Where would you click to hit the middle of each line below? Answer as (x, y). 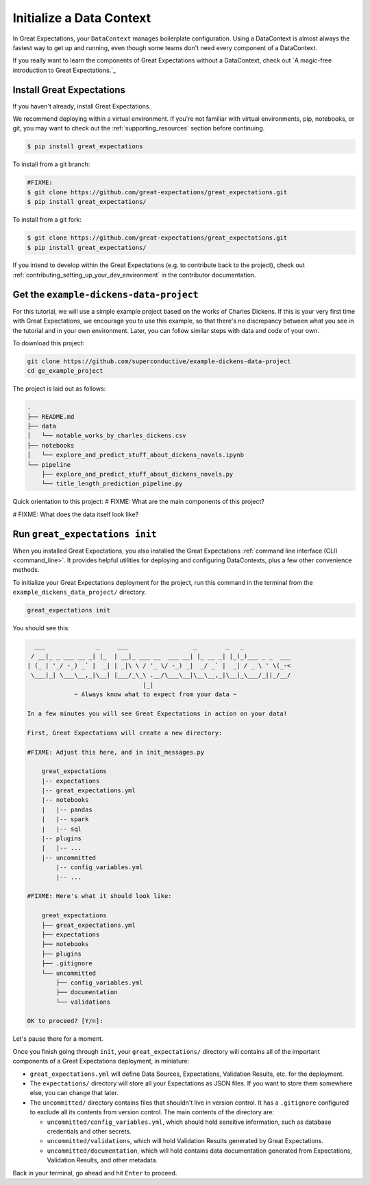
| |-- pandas (67, 809)
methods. (26, 570)
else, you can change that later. (74, 1093)
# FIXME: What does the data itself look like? (76, 514)
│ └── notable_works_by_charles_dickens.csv (107, 436)
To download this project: (49, 343)
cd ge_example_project (65, 371)
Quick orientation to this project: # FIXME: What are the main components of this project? (139, 502)
